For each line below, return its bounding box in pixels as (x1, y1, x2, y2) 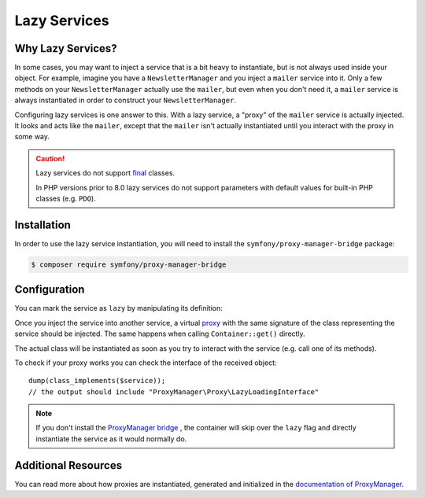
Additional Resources (14, 459, 122, 472)
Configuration (14, 283, 85, 297)
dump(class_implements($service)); (28, 376, 166, 385)
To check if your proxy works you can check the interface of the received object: (14, 358, 277, 367)
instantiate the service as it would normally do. (35, 433, 187, 444)
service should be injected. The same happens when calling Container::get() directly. (14, 329, 306, 338)
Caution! (35, 153, 65, 163)
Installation (14, 218, 71, 231)
